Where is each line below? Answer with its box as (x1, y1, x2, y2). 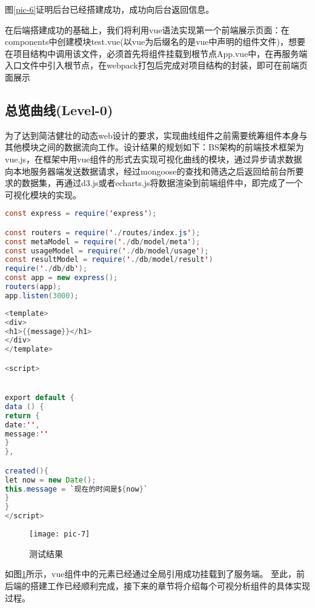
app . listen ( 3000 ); (5, 291, 79, 300)
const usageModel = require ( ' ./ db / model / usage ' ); (5, 246, 209, 255)
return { (5, 411, 40, 420)
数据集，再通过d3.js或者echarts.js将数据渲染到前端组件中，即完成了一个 (21, 176, 303, 189)
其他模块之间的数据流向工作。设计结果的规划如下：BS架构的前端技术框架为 (5, 141, 304, 153)
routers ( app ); (5, 282, 62, 292)
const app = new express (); (5, 273, 118, 282)
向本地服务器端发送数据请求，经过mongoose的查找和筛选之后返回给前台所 (5, 164, 296, 177)
